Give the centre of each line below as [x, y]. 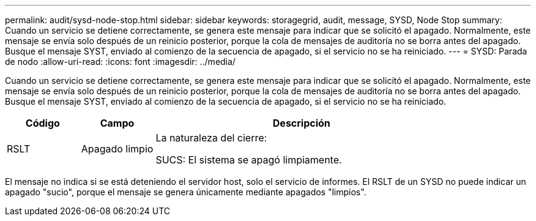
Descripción [301, 123]
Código [43, 123]
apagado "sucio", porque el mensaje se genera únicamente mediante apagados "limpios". [186, 192]
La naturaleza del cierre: [211, 138]
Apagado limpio [117, 149]
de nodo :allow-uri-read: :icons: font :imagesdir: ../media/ [120, 62]
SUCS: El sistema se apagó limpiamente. [249, 160]
